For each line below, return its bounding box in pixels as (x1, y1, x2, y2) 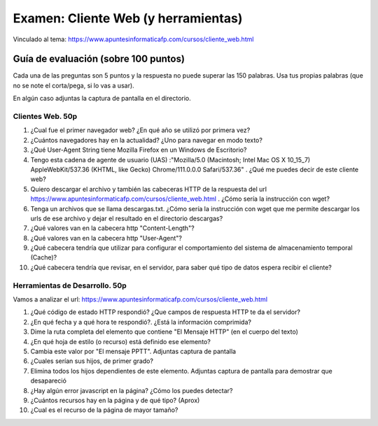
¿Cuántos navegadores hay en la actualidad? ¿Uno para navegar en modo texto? (30, 136, 262, 144)
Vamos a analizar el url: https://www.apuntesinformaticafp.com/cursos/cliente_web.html (13, 294, 268, 304)
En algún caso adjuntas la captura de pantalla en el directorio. (13, 94, 192, 103)
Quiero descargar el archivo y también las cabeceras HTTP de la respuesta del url (30, 185, 267, 193)
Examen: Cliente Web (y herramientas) (13, 10, 243, 26)
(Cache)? (30, 253, 57, 262)
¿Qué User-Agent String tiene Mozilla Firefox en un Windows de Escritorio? (30, 145, 247, 154)
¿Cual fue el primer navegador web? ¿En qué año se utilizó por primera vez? (30, 126, 251, 134)
